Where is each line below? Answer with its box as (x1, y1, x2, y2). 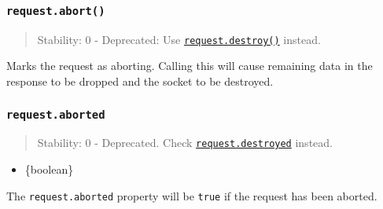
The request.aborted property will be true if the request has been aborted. (6, 187, 377, 203)
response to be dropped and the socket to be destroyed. (6, 73, 274, 90)
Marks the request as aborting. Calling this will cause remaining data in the (6, 57, 373, 74)
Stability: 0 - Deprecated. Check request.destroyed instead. (37, 134, 333, 151)
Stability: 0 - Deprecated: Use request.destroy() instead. (37, 31, 321, 47)
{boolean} (24, 161, 74, 178)
